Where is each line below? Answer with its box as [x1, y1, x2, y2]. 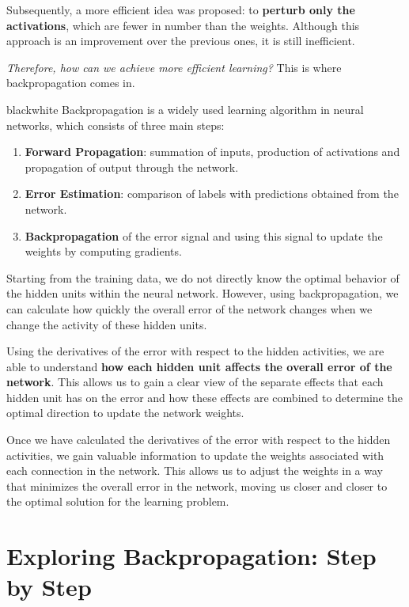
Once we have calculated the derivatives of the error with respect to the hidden [6, 431, 391, 448]
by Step [6, 571, 92, 603]
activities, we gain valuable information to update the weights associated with [6, 446, 384, 463]
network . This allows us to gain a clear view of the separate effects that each [6, 374, 384, 390]
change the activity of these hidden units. [6, 316, 207, 332]
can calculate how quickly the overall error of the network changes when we [6, 300, 373, 317]
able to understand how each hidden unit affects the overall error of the [6, 358, 392, 374]
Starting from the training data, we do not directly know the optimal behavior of [6, 269, 400, 286]
